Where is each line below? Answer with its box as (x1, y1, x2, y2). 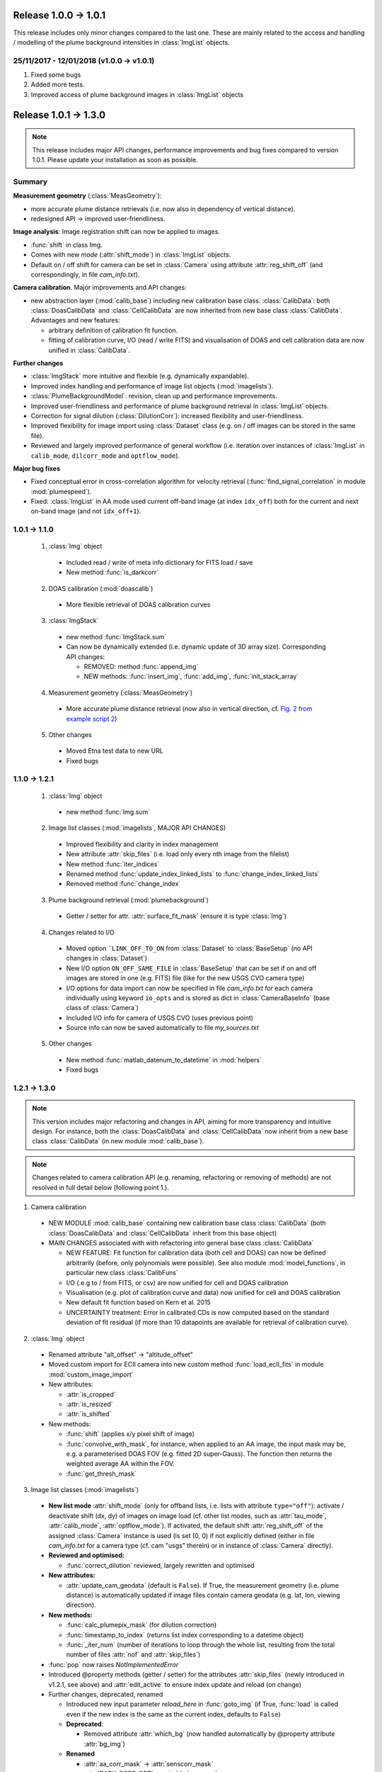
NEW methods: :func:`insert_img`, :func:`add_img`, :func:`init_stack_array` (83, 672, 299, 680)
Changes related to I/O (48, 928, 115, 936)
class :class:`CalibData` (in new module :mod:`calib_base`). (32, 1137, 204, 1145)
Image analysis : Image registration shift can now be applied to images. (13, 228, 221, 236)
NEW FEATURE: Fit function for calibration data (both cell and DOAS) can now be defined (66, 1248, 326, 1257)
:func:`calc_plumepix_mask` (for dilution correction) (66, 1620, 217, 1630)
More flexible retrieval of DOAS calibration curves (66, 600, 211, 609)
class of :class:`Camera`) (66, 1004, 139, 1012)
